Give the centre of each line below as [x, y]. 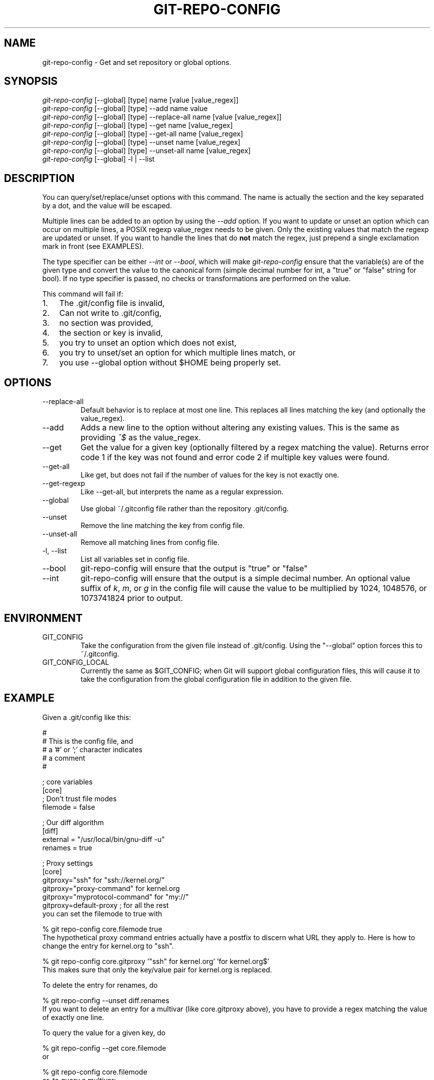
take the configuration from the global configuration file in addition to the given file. [216, 679]
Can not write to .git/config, [110, 313]
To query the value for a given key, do [104, 1032]
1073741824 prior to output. [132, 598]
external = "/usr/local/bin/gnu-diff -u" [104, 839]
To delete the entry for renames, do [100, 985]
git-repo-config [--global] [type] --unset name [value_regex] [141, 142]
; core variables [67, 781]
